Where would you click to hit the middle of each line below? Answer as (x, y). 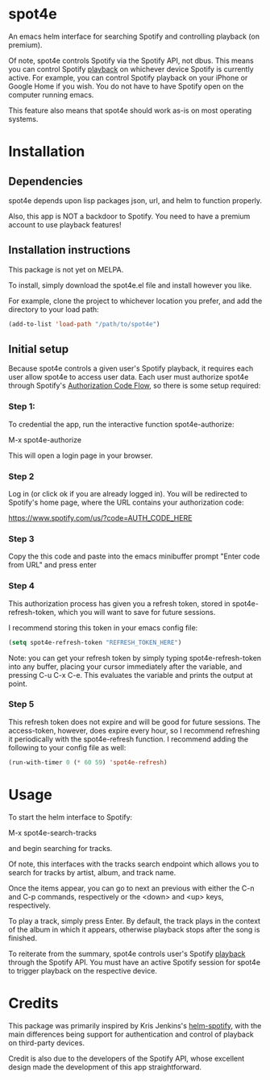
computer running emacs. (51, 94)
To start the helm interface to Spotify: (71, 817)
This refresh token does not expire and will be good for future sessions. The (134, 721)
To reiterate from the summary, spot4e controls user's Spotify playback (127, 953)
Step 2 (21, 476)
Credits (33, 1003)
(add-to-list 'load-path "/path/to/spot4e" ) (84, 324)
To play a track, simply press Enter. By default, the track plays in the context (134, 920)
